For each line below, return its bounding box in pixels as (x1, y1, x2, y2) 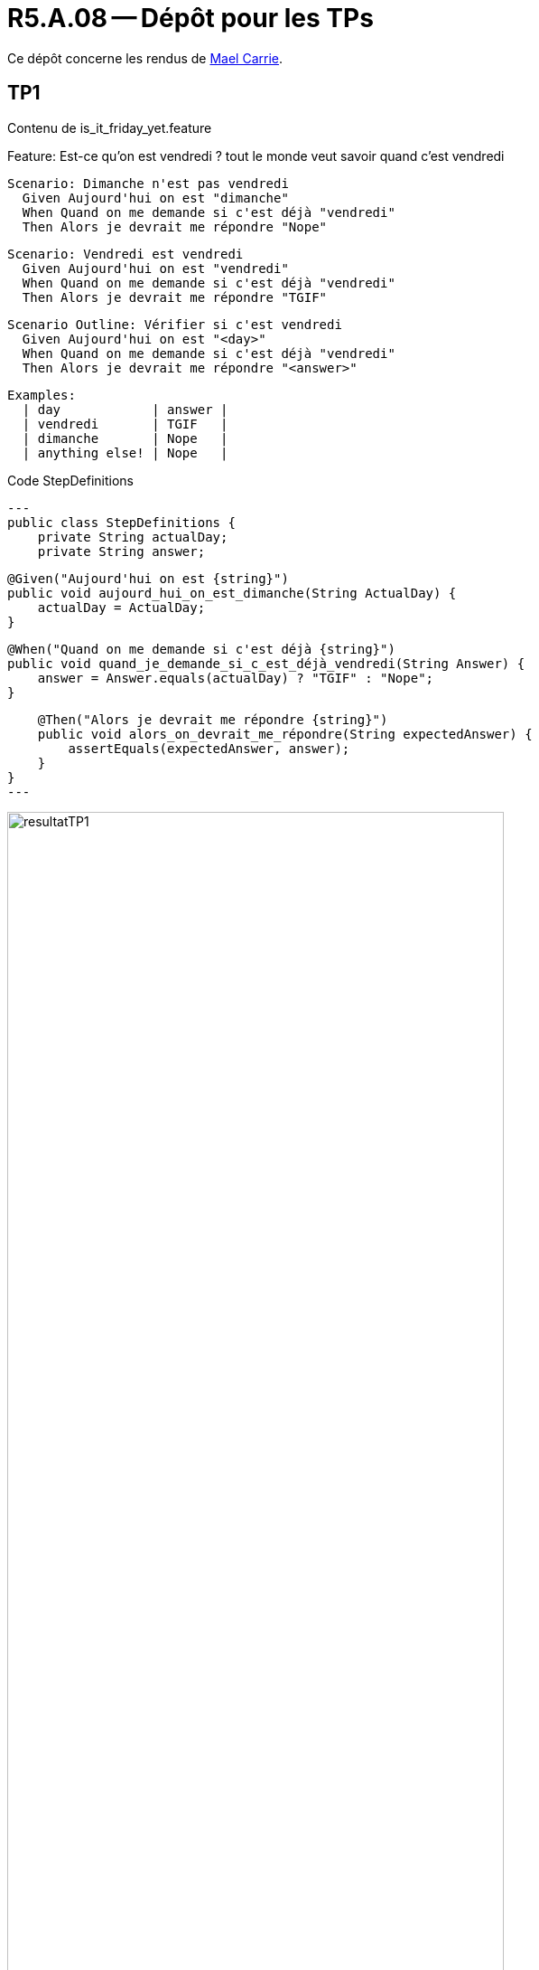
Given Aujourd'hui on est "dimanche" (22, 190, 289, 205)
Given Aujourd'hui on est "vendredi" (22, 260, 289, 276)
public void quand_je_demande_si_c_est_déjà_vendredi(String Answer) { (7, 655, 525, 671)
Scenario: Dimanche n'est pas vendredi (7, 175, 289, 191)
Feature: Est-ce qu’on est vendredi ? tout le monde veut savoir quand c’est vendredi (7, 147, 505, 164)
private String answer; (37, 543, 206, 559)
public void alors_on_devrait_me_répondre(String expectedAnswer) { (37, 726, 533, 741)
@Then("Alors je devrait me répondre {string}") (37, 712, 388, 727)
